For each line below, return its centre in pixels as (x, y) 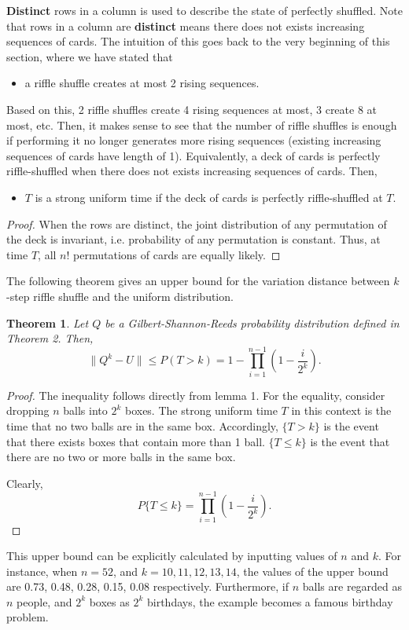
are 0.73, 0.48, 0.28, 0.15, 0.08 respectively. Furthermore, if (148, 586)
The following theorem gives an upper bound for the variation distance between (198, 281)
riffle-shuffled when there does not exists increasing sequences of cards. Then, (192, 171)
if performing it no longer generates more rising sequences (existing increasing (194, 140)
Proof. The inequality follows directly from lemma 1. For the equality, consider (196, 395)
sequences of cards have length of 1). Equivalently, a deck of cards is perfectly (193, 155)
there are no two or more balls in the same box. (121, 457)
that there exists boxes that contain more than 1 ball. (136, 441)
